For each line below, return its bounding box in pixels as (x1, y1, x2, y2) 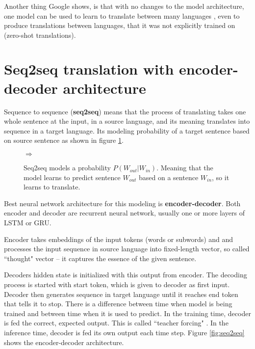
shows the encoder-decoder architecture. (4, 337, 124, 347)
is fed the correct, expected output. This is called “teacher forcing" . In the (4, 318, 229, 328)
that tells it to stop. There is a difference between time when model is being (4, 298, 232, 309)
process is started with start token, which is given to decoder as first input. (4, 279, 230, 289)
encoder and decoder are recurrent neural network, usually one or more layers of (4, 208, 245, 218)
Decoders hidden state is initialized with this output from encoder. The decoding (4, 269, 247, 280)
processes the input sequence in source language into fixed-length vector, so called (4, 243, 250, 254)
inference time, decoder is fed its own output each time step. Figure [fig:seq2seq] (4, 327, 245, 337)
